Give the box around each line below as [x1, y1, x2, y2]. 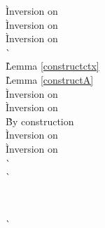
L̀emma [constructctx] [6, 58, 99, 73]
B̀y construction [6, 113, 74, 128]
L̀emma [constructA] [6, 72, 94, 87]
